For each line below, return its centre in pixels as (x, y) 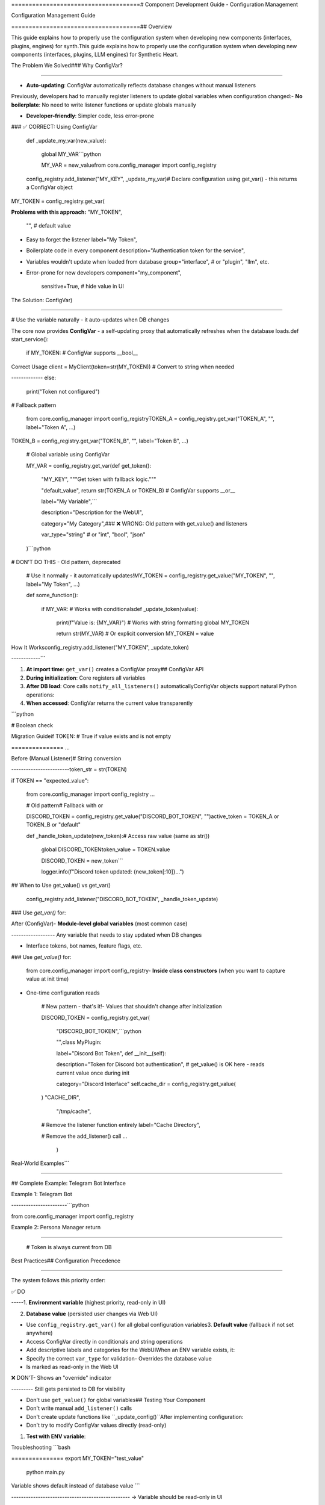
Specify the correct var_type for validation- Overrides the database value (119, 1358)
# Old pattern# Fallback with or (65, 805)
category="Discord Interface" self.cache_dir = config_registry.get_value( (146, 1084)
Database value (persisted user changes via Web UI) (92, 1314)
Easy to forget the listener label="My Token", (82, 239)
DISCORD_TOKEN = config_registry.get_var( (96, 1017)
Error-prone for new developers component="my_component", (104, 272)
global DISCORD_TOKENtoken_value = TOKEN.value (106, 849)
